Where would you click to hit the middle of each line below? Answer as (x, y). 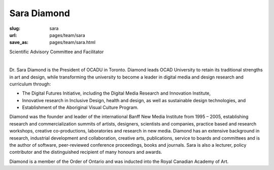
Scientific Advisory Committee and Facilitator (57, 52)
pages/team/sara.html (73, 42)
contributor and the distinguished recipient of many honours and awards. (86, 152)
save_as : (19, 42)
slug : (15, 28)
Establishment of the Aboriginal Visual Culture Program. (80, 108)
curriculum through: (30, 84)
